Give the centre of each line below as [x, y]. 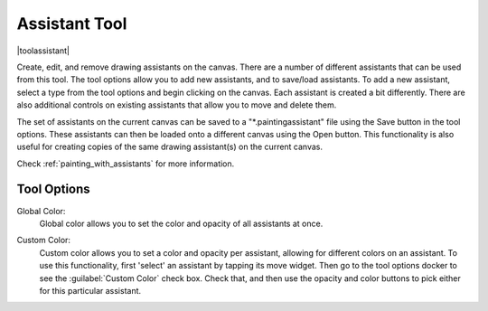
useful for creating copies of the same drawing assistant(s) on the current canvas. [170, 147]
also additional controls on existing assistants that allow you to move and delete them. [177, 105]
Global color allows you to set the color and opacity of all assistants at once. [181, 223]
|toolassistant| [43, 51]
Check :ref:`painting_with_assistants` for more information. [126, 164]
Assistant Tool [72, 24]
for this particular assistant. [90, 290]
